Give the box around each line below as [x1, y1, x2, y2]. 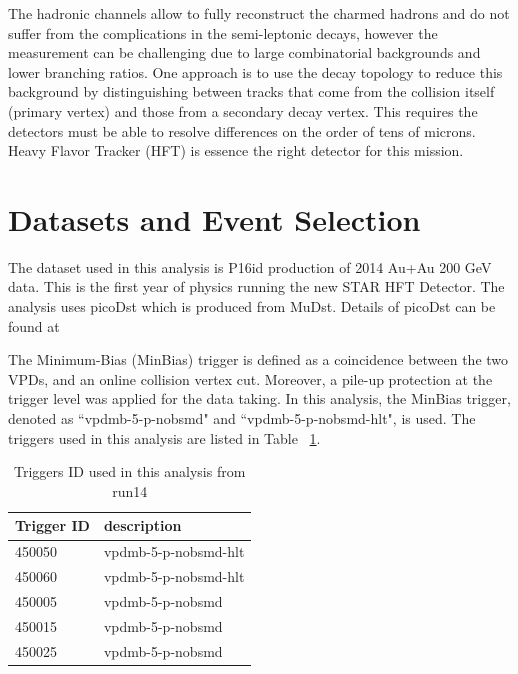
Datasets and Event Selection [8, 198, 421, 239]
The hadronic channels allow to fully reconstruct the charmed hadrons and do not [8, 3, 510, 23]
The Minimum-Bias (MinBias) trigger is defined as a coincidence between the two [8, 349, 509, 370]
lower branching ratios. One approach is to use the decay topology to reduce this [8, 61, 503, 82]
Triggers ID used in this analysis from [14, 461, 246, 482]
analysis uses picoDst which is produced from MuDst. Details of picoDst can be [8, 296, 496, 317]
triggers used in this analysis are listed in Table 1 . [8, 427, 321, 448]
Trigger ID [15, 515, 90, 536]
